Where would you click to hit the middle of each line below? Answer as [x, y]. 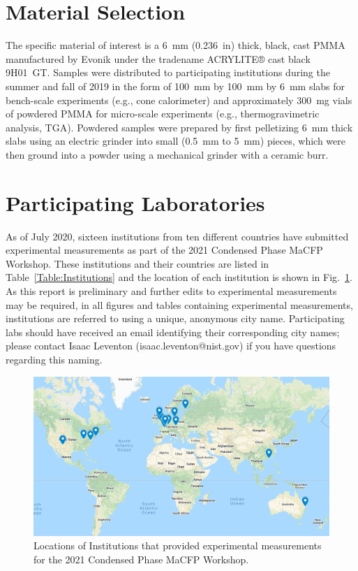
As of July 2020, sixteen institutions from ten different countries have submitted [177, 236]
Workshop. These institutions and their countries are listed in [137, 263]
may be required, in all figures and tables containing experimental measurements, [179, 304]
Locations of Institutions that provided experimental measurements [178, 545]
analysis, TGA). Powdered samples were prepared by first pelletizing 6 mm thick [179, 127]
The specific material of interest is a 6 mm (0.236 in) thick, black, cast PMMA [176, 45]
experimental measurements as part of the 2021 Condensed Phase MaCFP [164, 250]
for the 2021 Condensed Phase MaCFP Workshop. [141, 559]
